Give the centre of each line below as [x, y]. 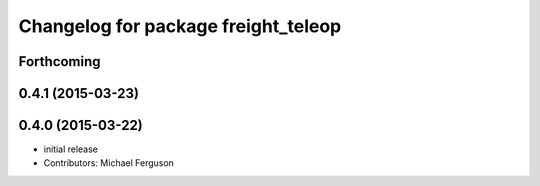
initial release [71, 149]
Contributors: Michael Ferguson [109, 163]
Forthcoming [59, 61]
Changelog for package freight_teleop [180, 26]
